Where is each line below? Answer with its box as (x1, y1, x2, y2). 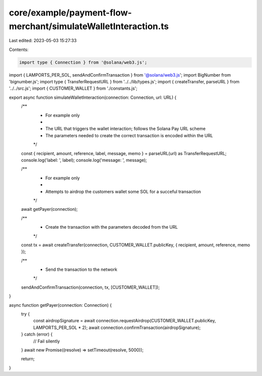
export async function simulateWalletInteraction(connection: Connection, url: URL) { (9, 94, 177, 100)
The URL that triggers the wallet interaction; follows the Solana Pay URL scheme (45, 126, 206, 132)
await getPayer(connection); (21, 206, 78, 212)
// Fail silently (33, 338, 60, 344)
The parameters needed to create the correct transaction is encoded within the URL (45, 132, 213, 138)
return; (21, 356, 35, 362)
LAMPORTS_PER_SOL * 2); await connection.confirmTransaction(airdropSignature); (33, 325, 201, 330)
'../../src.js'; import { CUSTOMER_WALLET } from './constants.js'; (9, 85, 138, 92)
